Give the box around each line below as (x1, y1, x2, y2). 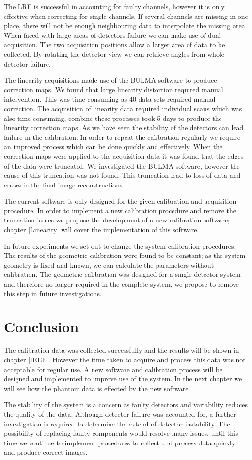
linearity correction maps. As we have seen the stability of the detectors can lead (4, 122, 244, 133)
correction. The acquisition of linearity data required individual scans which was (4, 103, 242, 113)
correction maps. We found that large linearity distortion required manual (4, 84, 223, 94)
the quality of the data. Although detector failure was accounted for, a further (4, 409, 236, 419)
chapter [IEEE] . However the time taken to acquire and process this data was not (4, 354, 246, 364)
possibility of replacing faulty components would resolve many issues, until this (4, 428, 238, 438)
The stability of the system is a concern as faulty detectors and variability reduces (4, 399, 248, 409)
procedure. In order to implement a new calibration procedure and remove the (4, 205, 236, 215)
